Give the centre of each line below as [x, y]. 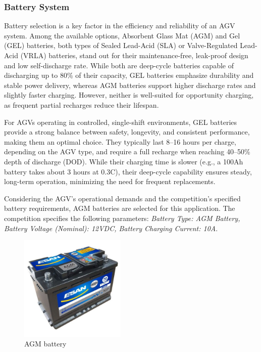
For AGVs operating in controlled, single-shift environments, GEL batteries [121, 122]
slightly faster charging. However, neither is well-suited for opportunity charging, [129, 95]
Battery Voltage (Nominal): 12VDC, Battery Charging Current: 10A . [111, 228]
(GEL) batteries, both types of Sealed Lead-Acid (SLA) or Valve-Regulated [121, 45]
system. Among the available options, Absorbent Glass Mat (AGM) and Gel [122, 35]
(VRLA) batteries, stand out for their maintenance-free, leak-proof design [134, 55]
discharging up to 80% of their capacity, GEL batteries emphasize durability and [129, 75]
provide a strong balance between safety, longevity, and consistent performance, [127, 132]
